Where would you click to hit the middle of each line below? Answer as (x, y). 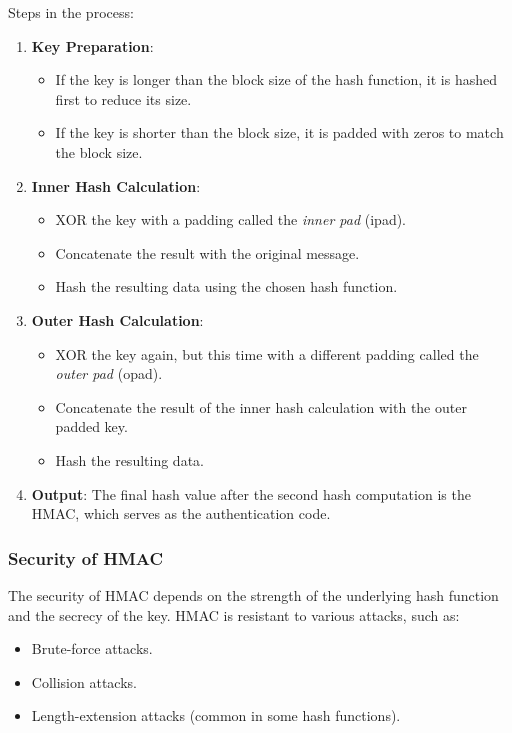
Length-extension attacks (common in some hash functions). (216, 715)
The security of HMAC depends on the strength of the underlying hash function (253, 594)
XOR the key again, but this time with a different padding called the (267, 353)
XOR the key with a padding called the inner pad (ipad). (231, 219)
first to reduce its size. (123, 98)
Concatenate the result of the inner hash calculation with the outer (261, 406)
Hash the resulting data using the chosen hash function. (226, 286)
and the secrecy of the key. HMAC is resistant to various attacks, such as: (234, 614)
